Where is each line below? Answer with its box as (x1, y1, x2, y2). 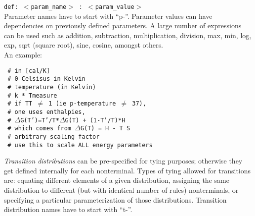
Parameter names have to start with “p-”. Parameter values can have (4, 10, 212, 21)
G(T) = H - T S (80, 125, 130, 132)
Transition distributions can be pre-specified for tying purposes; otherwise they (4, 156, 243, 166)
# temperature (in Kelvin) (7, 83, 96, 91)
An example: (4, 50, 42, 60)
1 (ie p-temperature (48, 100, 116, 108)
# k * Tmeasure (7, 92, 57, 99)
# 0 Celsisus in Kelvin (7, 75, 85, 83)
